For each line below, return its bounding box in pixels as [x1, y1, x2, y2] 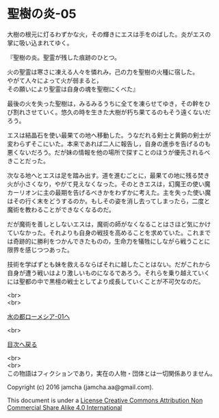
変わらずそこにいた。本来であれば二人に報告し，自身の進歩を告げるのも [7, 140, 211, 148]
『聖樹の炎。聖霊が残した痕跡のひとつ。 [7, 53, 121, 62]
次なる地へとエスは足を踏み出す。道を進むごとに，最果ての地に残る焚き [7, 171, 210, 179]
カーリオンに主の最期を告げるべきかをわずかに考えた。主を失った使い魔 [7, 188, 211, 196]
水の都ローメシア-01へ [7, 312, 70, 320]
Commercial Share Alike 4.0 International [7, 403, 123, 411]
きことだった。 [7, 157, 49, 165]
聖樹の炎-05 [7, 6, 77, 22]
